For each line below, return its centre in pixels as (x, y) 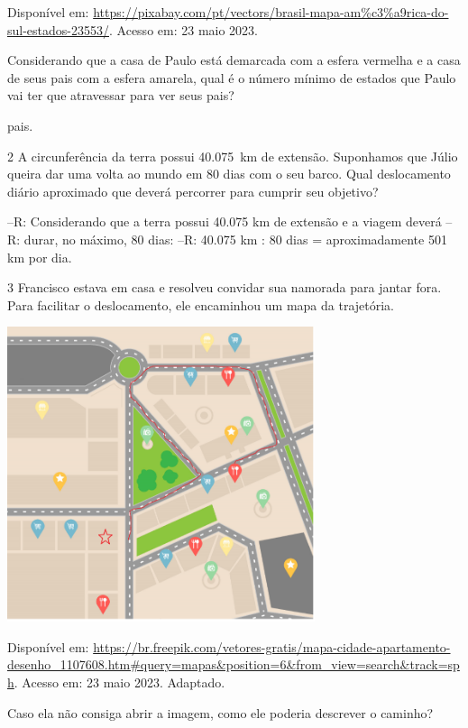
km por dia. (40, 257)
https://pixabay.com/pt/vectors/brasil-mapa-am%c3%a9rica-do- (271, 12)
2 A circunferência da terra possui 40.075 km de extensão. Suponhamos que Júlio (233, 156)
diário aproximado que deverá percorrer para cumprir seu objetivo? (193, 191)
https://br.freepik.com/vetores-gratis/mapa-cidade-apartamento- (272, 646)
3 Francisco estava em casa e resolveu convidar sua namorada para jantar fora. (225, 287)
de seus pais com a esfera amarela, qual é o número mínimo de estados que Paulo (232, 77)
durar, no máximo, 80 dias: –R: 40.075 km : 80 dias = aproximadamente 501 (235, 239)
